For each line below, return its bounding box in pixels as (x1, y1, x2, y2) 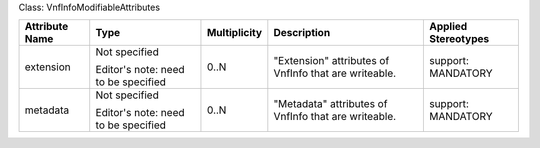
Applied (428, 20, 468, 34)
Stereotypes (428, 32, 490, 46)
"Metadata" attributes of (273, 97, 388, 111)
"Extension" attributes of (273, 54, 390, 68)
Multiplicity (206, 26, 263, 40)
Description (273, 26, 331, 40)
